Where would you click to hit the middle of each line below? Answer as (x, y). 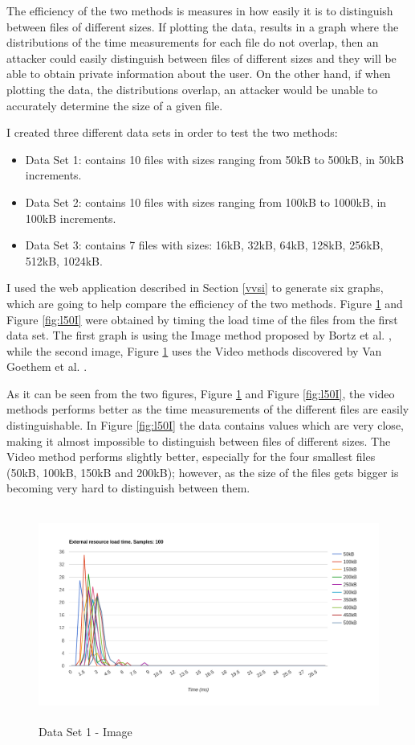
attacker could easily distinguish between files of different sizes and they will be (201, 58)
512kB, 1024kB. (64, 260)
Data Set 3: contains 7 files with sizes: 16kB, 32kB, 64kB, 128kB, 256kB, (204, 245)
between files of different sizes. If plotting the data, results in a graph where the (203, 26)
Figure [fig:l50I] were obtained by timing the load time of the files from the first (202, 319)
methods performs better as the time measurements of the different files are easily (208, 409)
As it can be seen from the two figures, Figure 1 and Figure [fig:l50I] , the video (201, 393)
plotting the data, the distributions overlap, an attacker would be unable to (192, 89)
